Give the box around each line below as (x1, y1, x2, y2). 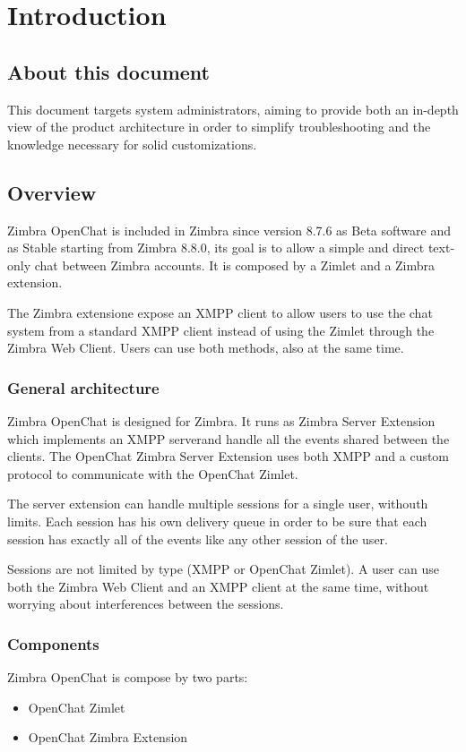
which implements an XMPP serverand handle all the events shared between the (7, 429, 450, 448)
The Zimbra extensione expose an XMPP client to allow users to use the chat (7, 303, 433, 321)
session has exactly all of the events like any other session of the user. (7, 529, 388, 548)
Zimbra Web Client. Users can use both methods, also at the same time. (7, 338, 404, 357)
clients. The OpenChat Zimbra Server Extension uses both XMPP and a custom (7, 447, 450, 466)
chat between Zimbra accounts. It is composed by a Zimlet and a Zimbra (34, 255, 436, 274)
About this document (7, 57, 210, 85)
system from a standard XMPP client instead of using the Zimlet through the (7, 320, 435, 339)
